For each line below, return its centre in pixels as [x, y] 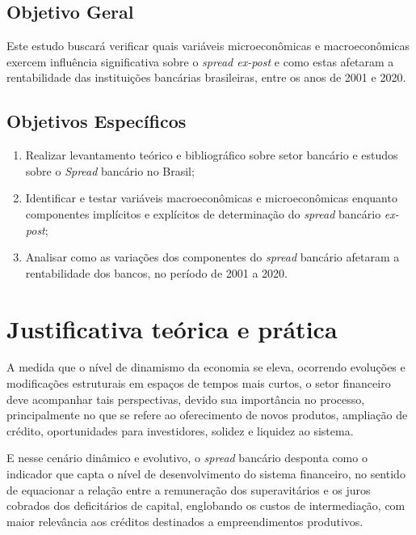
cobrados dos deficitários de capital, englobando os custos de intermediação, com [206, 505]
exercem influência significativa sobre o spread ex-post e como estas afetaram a [200, 61]
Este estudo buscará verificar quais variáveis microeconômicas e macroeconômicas [208, 46]
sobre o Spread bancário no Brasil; [110, 170]
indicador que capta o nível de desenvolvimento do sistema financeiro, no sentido [206, 474]
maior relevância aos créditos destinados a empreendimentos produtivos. [185, 521]
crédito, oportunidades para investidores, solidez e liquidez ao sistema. [180, 430]
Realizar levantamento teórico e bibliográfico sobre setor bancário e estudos [212, 155]
